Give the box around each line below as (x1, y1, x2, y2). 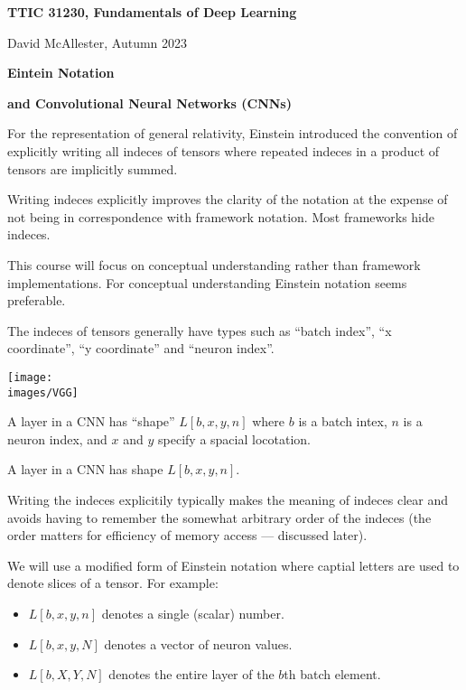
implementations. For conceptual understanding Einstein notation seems (7, 273, 407, 292)
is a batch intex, (298, 412, 387, 431)
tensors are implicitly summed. (7, 159, 178, 178)
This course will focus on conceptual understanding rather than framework (7, 255, 421, 274)
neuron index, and (7, 429, 107, 448)
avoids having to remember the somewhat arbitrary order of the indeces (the (7, 508, 432, 527)
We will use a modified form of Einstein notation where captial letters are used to (7, 555, 460, 574)
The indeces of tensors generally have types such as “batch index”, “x (7, 321, 392, 340)
